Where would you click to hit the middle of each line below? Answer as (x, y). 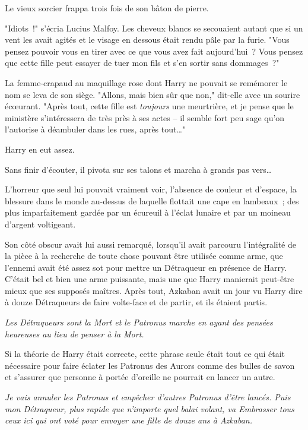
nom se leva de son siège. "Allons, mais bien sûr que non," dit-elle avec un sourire (153, 94)
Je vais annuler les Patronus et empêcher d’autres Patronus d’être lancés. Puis (148, 397)
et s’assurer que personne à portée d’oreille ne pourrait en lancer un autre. (140, 377)
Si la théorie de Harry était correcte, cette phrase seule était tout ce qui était (145, 354)
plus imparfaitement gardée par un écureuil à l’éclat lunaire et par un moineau (148, 212)
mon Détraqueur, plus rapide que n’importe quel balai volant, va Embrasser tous (150, 408)
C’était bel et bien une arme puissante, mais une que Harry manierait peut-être (150, 279)
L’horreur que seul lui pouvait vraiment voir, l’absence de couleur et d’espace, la (151, 189)
